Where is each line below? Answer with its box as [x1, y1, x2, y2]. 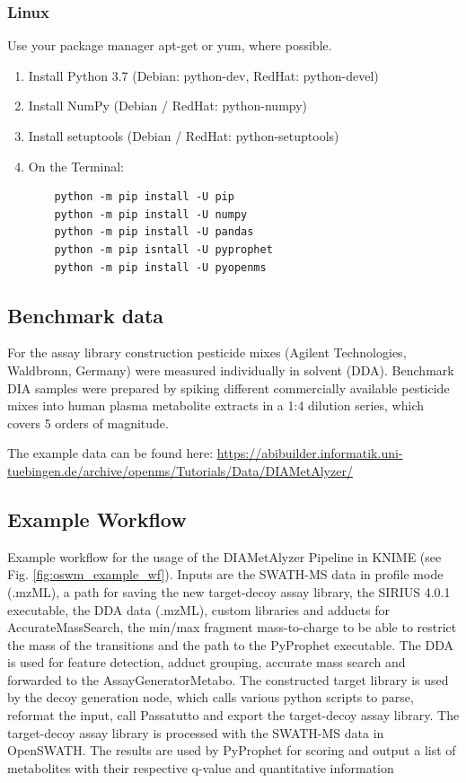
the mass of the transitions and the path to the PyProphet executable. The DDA [7, 635, 453, 654]
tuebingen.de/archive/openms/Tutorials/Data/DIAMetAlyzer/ [7, 461, 353, 479]
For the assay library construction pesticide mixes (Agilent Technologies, [7, 343, 407, 362]
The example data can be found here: [7, 444, 214, 462]
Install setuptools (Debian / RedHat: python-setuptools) [28, 127, 339, 145]
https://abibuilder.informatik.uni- [216, 444, 403, 462]
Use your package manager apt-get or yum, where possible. [7, 36, 332, 55]
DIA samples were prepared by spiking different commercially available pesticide [7, 378, 450, 397]
